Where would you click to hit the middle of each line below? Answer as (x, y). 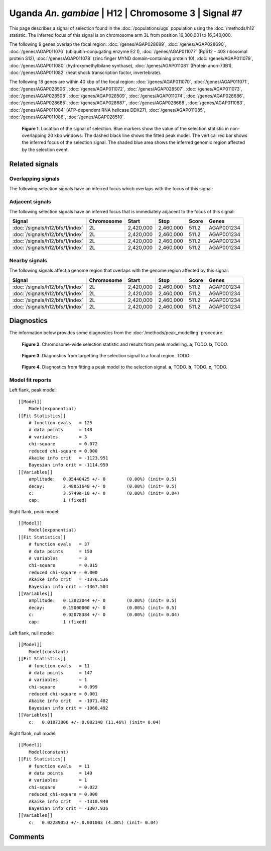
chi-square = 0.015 (63, 565)
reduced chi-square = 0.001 (63, 694)
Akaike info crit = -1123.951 (68, 458)
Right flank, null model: (33, 733)
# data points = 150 (60, 551)
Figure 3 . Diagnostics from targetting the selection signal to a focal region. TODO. (106, 355)
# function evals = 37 (59, 544)
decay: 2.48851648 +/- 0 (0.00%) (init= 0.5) (103, 486)
